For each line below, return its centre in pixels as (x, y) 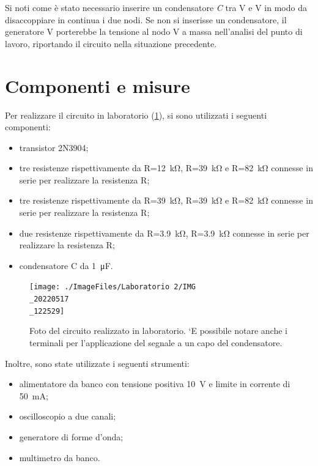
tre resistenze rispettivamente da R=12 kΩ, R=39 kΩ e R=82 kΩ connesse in (166, 168)
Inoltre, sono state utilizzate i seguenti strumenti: (97, 363)
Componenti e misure (98, 85)
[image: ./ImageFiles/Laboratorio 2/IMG (113, 287)
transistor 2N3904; (54, 147)
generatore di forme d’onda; (71, 436)
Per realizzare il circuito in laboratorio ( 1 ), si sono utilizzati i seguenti (136, 115)
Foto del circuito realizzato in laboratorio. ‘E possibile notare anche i (158, 331)
